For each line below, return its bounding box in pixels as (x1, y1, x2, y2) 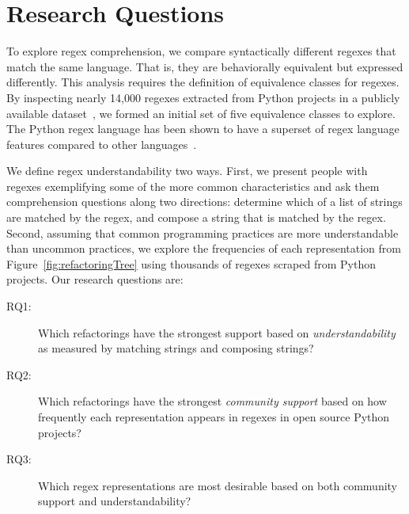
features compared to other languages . (6, 135, 197, 152)
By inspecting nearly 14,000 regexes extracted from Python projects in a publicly (6, 89, 400, 105)
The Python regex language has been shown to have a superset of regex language (6, 120, 400, 137)
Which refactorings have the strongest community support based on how (38, 393, 387, 409)
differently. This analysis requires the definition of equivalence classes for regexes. (6, 74, 400, 90)
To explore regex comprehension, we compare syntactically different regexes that (6, 43, 396, 59)
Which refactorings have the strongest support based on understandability (38, 324, 396, 341)
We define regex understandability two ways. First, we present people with (6, 162, 368, 179)
